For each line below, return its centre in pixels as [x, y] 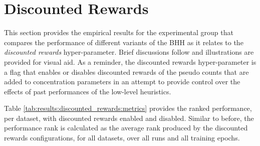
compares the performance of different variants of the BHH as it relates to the [124, 42]
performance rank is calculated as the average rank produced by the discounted [126, 128]
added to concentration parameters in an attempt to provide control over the [122, 82]
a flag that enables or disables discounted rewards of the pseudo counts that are [126, 71]
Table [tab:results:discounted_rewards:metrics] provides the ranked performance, [128, 108]
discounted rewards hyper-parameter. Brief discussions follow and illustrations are [129, 52]
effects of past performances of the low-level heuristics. [88, 91]
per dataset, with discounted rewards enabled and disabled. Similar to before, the [129, 118]
